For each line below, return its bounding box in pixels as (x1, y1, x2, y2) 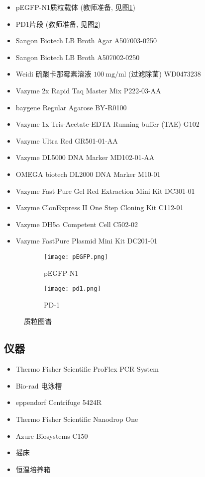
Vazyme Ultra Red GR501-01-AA (15, 135, 118, 146)
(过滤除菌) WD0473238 (128, 69, 201, 79)
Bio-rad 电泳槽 (15, 380, 62, 391)
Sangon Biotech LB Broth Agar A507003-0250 (15, 35, 157, 46)
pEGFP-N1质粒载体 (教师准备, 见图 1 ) (15, 2, 136, 12)
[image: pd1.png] (44, 285, 101, 293)
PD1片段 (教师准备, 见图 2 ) (15, 18, 101, 29)
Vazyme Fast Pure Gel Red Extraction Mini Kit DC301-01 (15, 185, 195, 196)
